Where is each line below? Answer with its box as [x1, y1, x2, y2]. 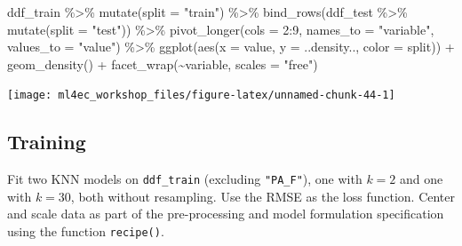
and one [400, 170, 443, 188]
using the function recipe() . [7, 222, 164, 241]
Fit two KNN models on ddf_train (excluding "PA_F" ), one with [7, 170, 362, 188]
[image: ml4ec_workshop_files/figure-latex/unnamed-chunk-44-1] [7, 89, 395, 102]
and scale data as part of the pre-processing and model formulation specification [7, 204, 444, 223]
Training [7, 128, 86, 155]
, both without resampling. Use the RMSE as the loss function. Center [70, 186, 455, 205]
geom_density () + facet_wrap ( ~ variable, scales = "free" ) [7, 54, 318, 73]
